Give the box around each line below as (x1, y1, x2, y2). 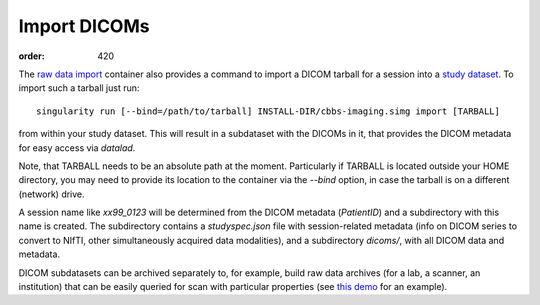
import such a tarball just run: (18, 82, 140, 94)
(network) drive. (18, 188, 85, 200)
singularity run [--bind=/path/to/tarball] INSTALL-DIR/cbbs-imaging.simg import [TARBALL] (36, 105, 500, 117)
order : (18, 50, 45, 62)
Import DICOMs (18, 15, 150, 37)
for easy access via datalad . (18, 141, 136, 154)
